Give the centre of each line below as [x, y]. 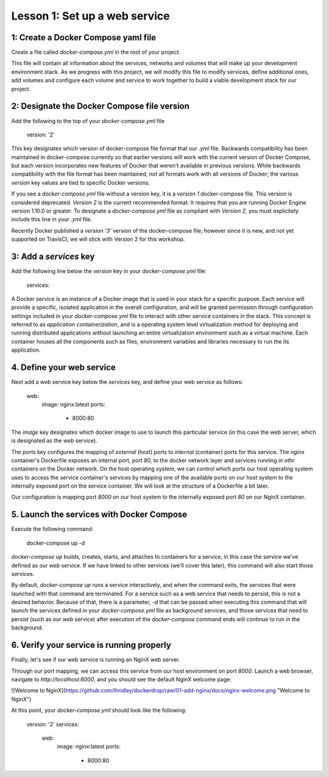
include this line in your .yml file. [52, 219]
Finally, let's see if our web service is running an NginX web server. [96, 660]
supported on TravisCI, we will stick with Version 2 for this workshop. [98, 239]
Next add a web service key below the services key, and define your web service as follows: [127, 382]
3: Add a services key [53, 257]
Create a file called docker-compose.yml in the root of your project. [96, 52]
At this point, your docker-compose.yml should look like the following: [99, 711]
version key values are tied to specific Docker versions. [81, 182]
